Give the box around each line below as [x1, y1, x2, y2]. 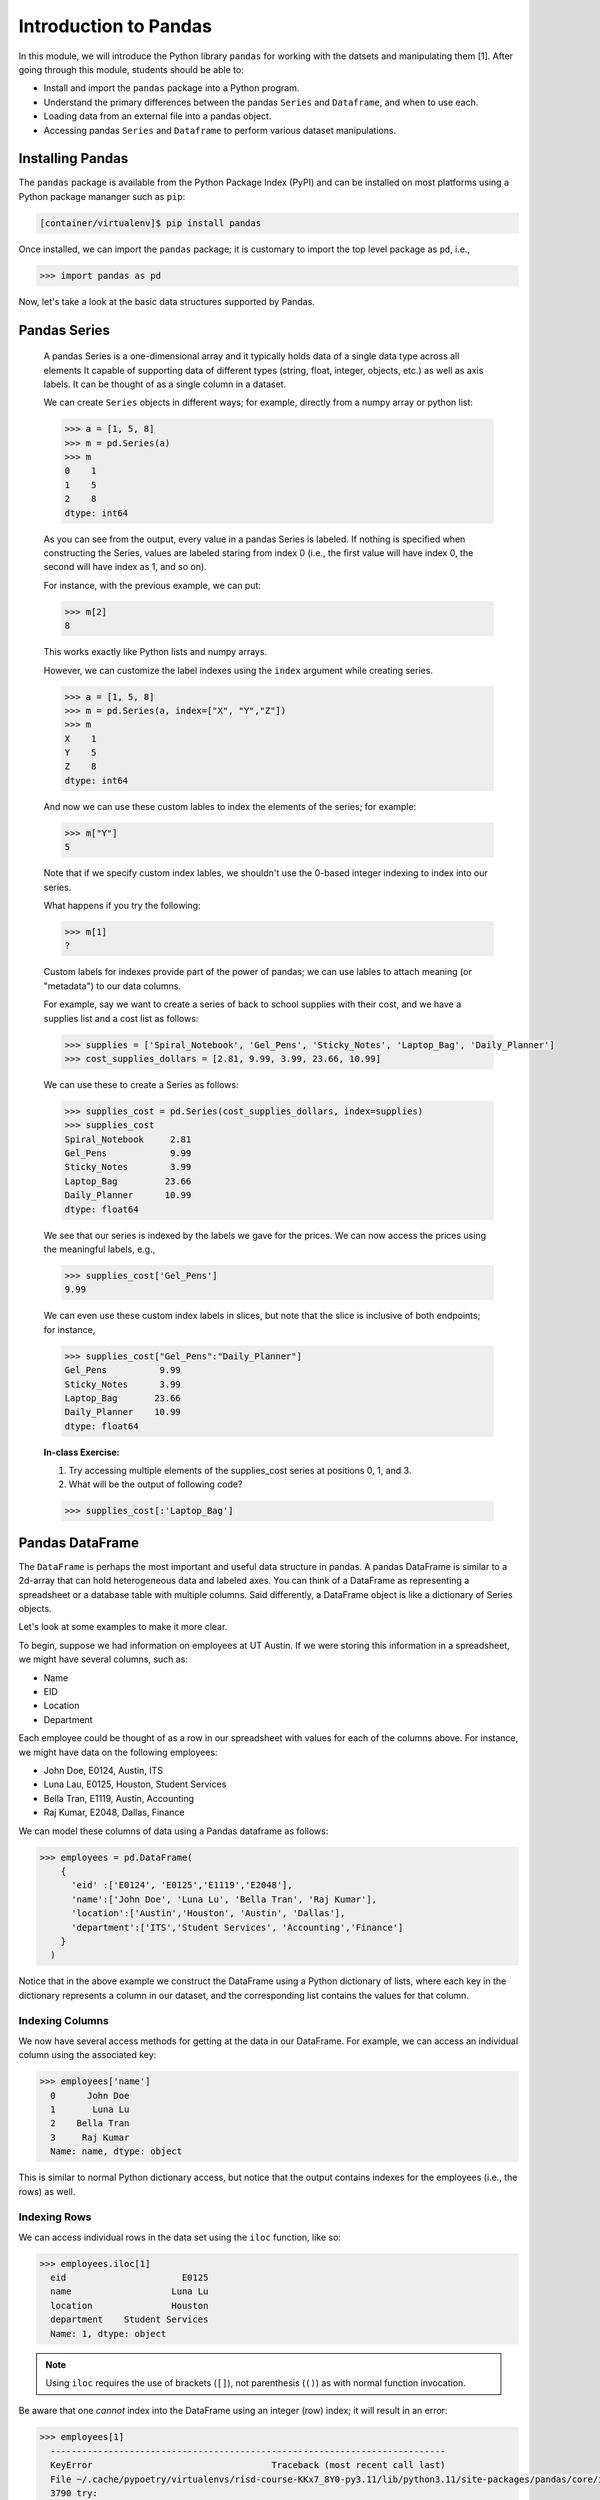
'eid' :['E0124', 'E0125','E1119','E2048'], [71, 1880, 294, 1891]
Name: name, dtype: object [50, 2146, 183, 2157]
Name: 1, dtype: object [50, 2328, 167, 2339]
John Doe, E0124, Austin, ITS [43, 1765, 164, 1776]
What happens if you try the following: [43, 900, 201, 911]
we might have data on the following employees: [18, 1746, 218, 1758]
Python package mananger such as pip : [18, 190, 186, 202]
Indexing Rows [18, 2210, 92, 2224]
